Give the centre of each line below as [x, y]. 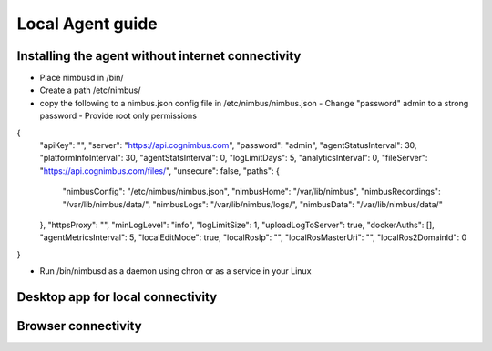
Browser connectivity [79, 326]
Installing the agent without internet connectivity [159, 56]
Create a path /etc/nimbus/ [90, 90]
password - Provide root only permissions [118, 116]
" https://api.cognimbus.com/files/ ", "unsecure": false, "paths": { [159, 170]
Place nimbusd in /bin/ [82, 78]
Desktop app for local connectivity [117, 297]
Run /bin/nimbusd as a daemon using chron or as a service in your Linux [175, 271]
